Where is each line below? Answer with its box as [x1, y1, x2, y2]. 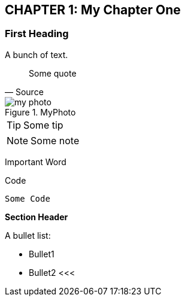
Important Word [5, 156, 66, 167]
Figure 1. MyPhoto [5, 107, 76, 117]
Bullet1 [29, 248, 54, 259]
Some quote [29, 68, 77, 78]
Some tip [23, 118, 63, 131]
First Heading [5, 28, 69, 40]
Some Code [5, 193, 50, 203]
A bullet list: [5, 230, 51, 241]
